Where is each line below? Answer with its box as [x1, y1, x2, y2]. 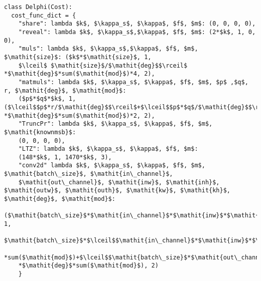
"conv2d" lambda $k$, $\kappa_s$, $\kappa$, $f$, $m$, [18, 162, 205, 169]
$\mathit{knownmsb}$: [4, 128, 76, 136]
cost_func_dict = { [11, 12, 76, 19]
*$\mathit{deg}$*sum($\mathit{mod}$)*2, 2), [4, 112, 155, 119]
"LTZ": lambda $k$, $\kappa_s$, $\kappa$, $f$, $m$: [18, 145, 198, 153]
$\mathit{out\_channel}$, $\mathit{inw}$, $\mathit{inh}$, [18, 178, 220, 186]
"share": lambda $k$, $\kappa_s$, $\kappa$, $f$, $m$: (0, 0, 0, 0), [18, 20, 256, 28]
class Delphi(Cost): [4, 4, 73, 11]
